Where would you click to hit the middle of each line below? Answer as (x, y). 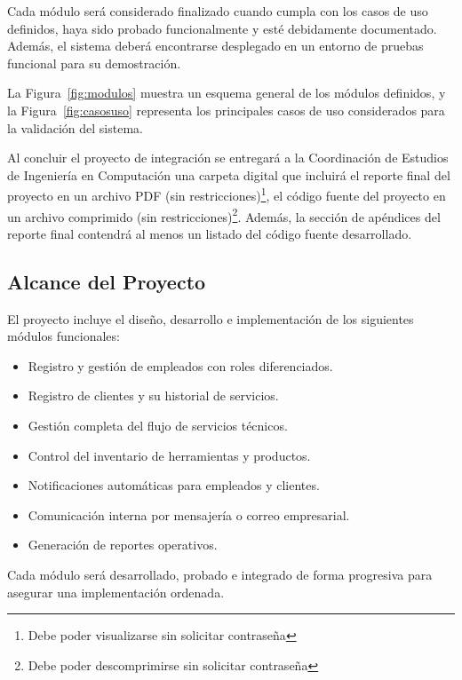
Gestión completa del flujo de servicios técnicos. (158, 426)
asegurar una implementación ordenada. (116, 592)
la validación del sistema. (75, 127)
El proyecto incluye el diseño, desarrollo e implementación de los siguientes (211, 318)
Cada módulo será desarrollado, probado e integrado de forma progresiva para (220, 574)
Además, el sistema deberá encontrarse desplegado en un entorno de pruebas (215, 46)
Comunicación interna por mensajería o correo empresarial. (189, 514)
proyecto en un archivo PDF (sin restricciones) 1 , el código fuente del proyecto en (227, 194)
